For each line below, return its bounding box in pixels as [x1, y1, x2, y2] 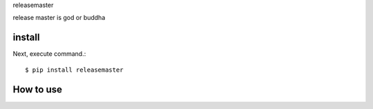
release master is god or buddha [12, 14, 106, 22]
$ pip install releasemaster [25, 66, 124, 74]
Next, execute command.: [12, 50, 86, 58]
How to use [12, 83, 62, 95]
